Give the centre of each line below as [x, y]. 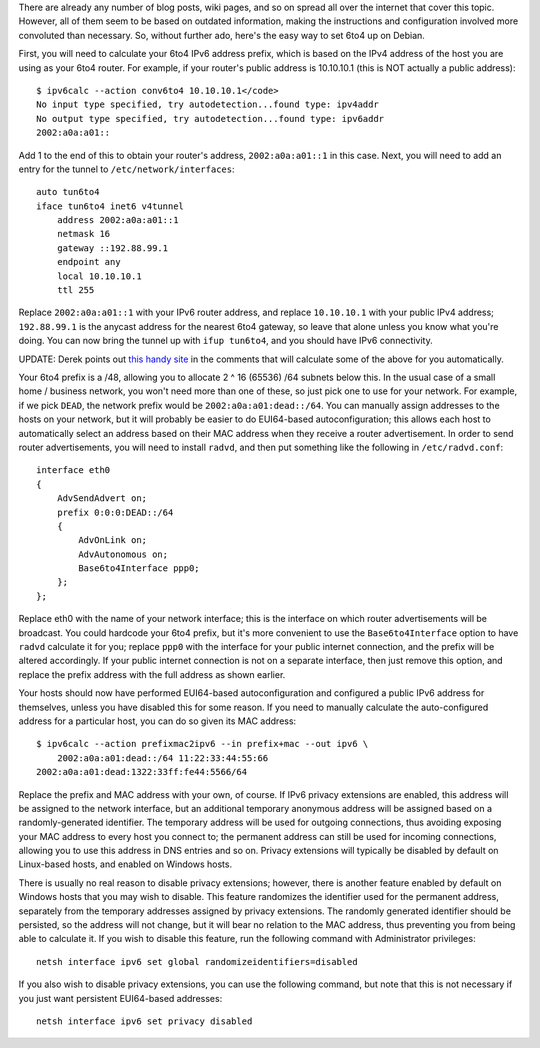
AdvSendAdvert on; [102, 498]
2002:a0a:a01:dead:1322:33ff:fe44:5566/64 [142, 772]
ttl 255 [75, 290]
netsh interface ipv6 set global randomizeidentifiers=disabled [197, 961]
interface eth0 [73, 470]
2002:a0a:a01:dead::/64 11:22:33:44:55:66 [162, 758]
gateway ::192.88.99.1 [112, 248]
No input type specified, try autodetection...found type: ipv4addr [207, 104]
